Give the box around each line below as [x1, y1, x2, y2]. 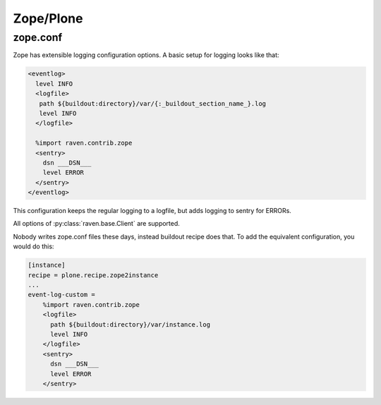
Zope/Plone [13, 11, 83, 26]
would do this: [13, 242, 54, 250]
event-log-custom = [28, 291, 95, 299]
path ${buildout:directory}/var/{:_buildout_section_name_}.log [39, 99, 267, 107]
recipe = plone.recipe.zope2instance [28, 271, 159, 279]
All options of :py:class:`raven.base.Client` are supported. [13, 219, 180, 228]
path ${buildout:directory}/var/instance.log [50, 320, 211, 328]
